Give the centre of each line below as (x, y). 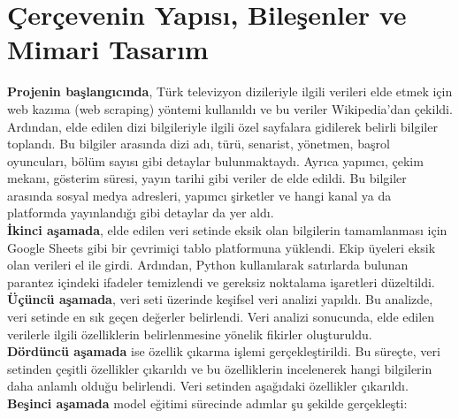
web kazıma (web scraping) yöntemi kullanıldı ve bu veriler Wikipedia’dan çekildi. (230, 108)
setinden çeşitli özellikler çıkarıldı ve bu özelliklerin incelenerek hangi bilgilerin (220, 368)
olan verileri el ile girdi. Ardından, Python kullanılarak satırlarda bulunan (208, 265)
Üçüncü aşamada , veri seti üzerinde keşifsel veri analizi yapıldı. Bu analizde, (220, 299)
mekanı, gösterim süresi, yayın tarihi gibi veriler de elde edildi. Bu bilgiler (207, 178)
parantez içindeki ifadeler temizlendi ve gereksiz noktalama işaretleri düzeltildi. (221, 281)
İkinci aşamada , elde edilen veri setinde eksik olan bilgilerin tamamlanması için (227, 230)
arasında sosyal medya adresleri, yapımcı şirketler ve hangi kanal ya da (199, 195)
